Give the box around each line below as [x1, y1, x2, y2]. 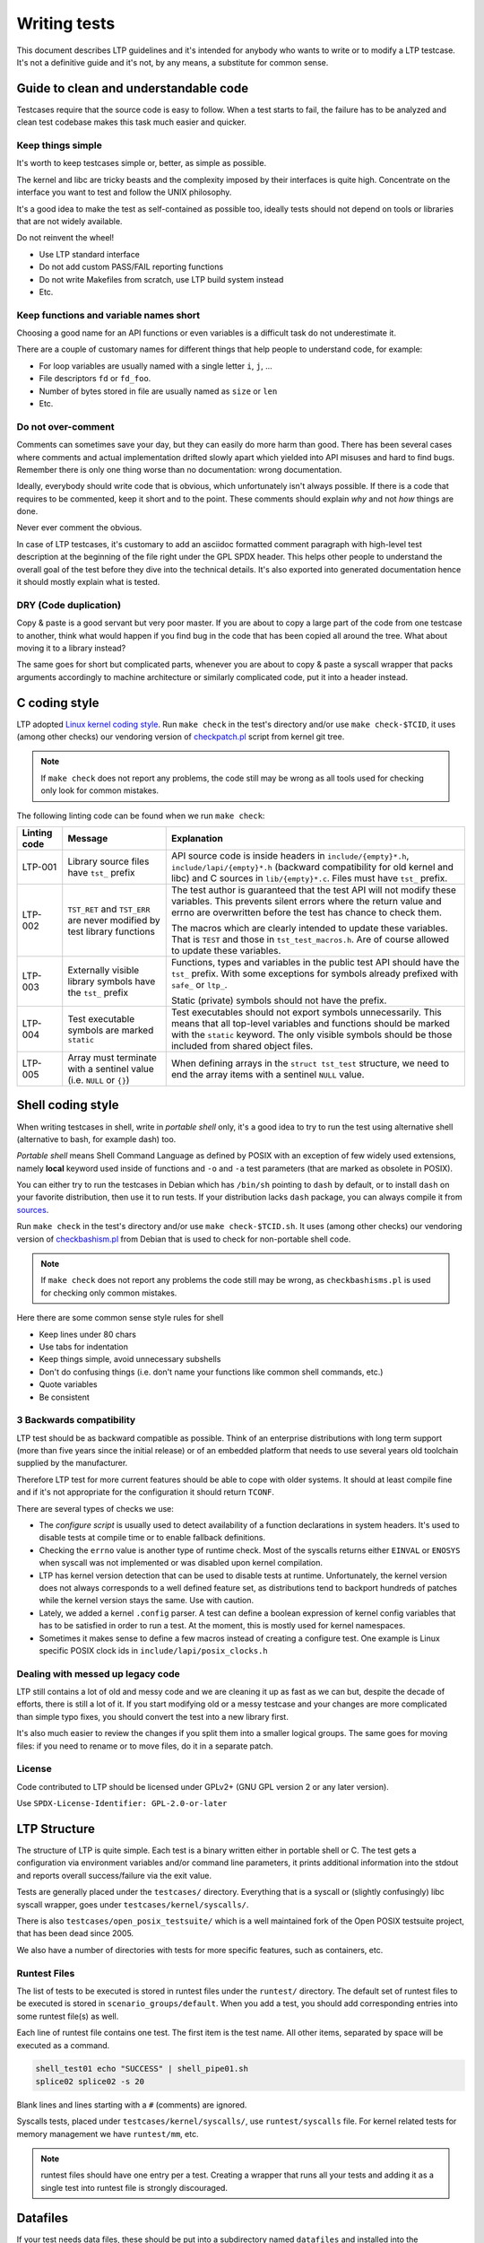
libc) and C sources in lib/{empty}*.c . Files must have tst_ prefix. [170, 871, 448, 884]
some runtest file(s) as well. [16, 2011, 119, 2021]
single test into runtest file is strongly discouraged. [40, 2182, 229, 2193]
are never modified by [67, 913, 160, 926]
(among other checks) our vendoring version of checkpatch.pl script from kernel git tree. [16, 731, 345, 742]
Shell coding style [16, 1097, 119, 1113]
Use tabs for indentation [39, 1341, 129, 1352]
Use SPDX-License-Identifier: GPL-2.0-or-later [16, 1798, 228, 1809]
